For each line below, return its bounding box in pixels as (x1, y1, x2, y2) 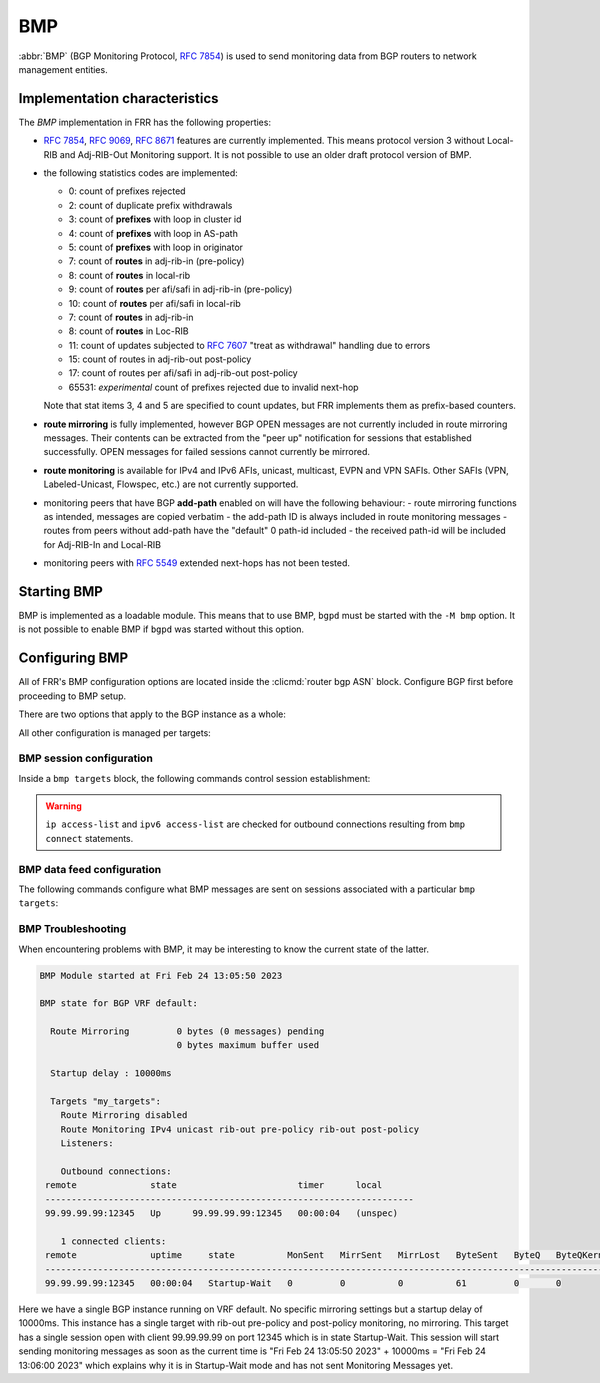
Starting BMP (18, 583, 104, 600)
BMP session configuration (18, 751, 154, 765)
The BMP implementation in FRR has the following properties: (18, 116, 272, 128)
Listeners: (60, 1138, 114, 1149)
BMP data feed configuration (18, 862, 162, 876)
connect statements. (45, 832, 134, 844)
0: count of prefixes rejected (68, 185, 186, 197)
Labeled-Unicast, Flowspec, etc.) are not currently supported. (43, 478, 299, 490)
